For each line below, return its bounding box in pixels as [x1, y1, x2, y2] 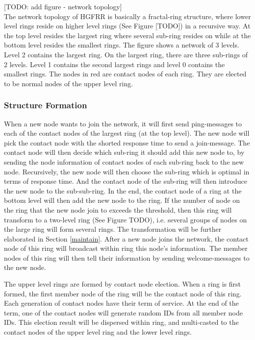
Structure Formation [4, 99, 87, 111]
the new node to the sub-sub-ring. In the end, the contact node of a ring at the [4, 185, 242, 195]
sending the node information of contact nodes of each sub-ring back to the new [4, 156, 244, 167]
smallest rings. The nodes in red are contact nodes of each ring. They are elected [4, 69, 247, 79]
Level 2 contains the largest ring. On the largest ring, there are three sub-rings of [4, 49, 248, 59]
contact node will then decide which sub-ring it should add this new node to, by [4, 147, 245, 157]
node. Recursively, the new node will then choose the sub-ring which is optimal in [4, 166, 250, 176]
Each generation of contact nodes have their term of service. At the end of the [4, 298, 239, 308]
